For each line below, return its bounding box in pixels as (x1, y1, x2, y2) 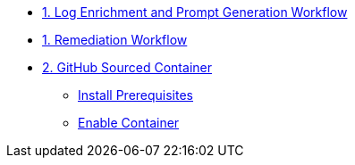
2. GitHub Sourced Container (42, 60, 212, 75)
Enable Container (78, 115, 180, 130)
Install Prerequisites (78, 87, 194, 103)
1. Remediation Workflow (42, 32, 188, 47)
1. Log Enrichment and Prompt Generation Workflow (42, 4, 348, 20)
